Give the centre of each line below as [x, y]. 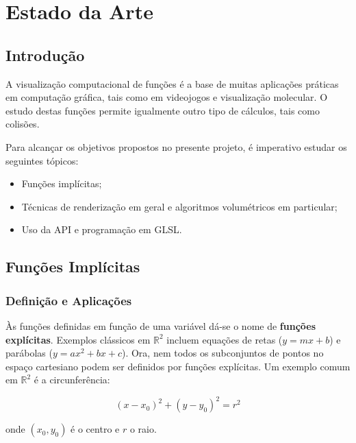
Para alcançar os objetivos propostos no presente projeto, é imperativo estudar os [176, 146]
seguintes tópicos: [42, 160]
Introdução [45, 55]
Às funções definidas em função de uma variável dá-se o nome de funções [161, 325]
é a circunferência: [72, 380]
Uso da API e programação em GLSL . [102, 229]
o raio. [143, 429]
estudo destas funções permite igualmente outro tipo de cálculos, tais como [163, 110]
